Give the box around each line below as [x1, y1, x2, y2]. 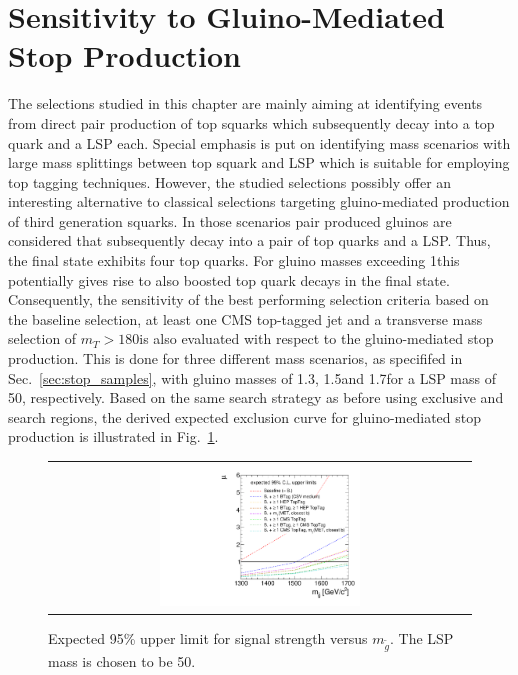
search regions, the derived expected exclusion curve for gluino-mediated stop [8, 406, 481, 427]
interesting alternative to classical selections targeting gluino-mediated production [8, 191, 510, 212]
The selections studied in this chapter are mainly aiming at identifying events [8, 93, 483, 114]
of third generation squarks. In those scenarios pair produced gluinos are [8, 210, 452, 231]
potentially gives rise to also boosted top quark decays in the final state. [8, 269, 450, 290]
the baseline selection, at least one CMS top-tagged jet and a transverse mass [8, 308, 483, 329]
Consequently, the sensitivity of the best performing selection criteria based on [8, 289, 489, 310]
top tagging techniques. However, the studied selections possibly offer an [8, 171, 452, 192]
